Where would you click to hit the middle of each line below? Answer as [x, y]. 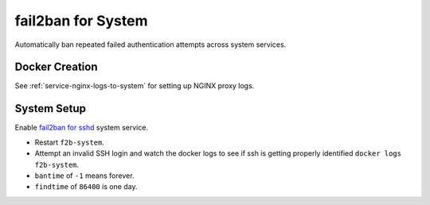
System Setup [51, 108]
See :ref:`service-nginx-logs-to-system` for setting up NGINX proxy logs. [135, 86]
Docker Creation [56, 67]
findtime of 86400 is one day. [86, 187]
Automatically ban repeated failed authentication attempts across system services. [150, 44]
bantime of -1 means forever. [84, 176]
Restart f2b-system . [70, 142]
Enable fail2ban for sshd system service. [82, 128]
